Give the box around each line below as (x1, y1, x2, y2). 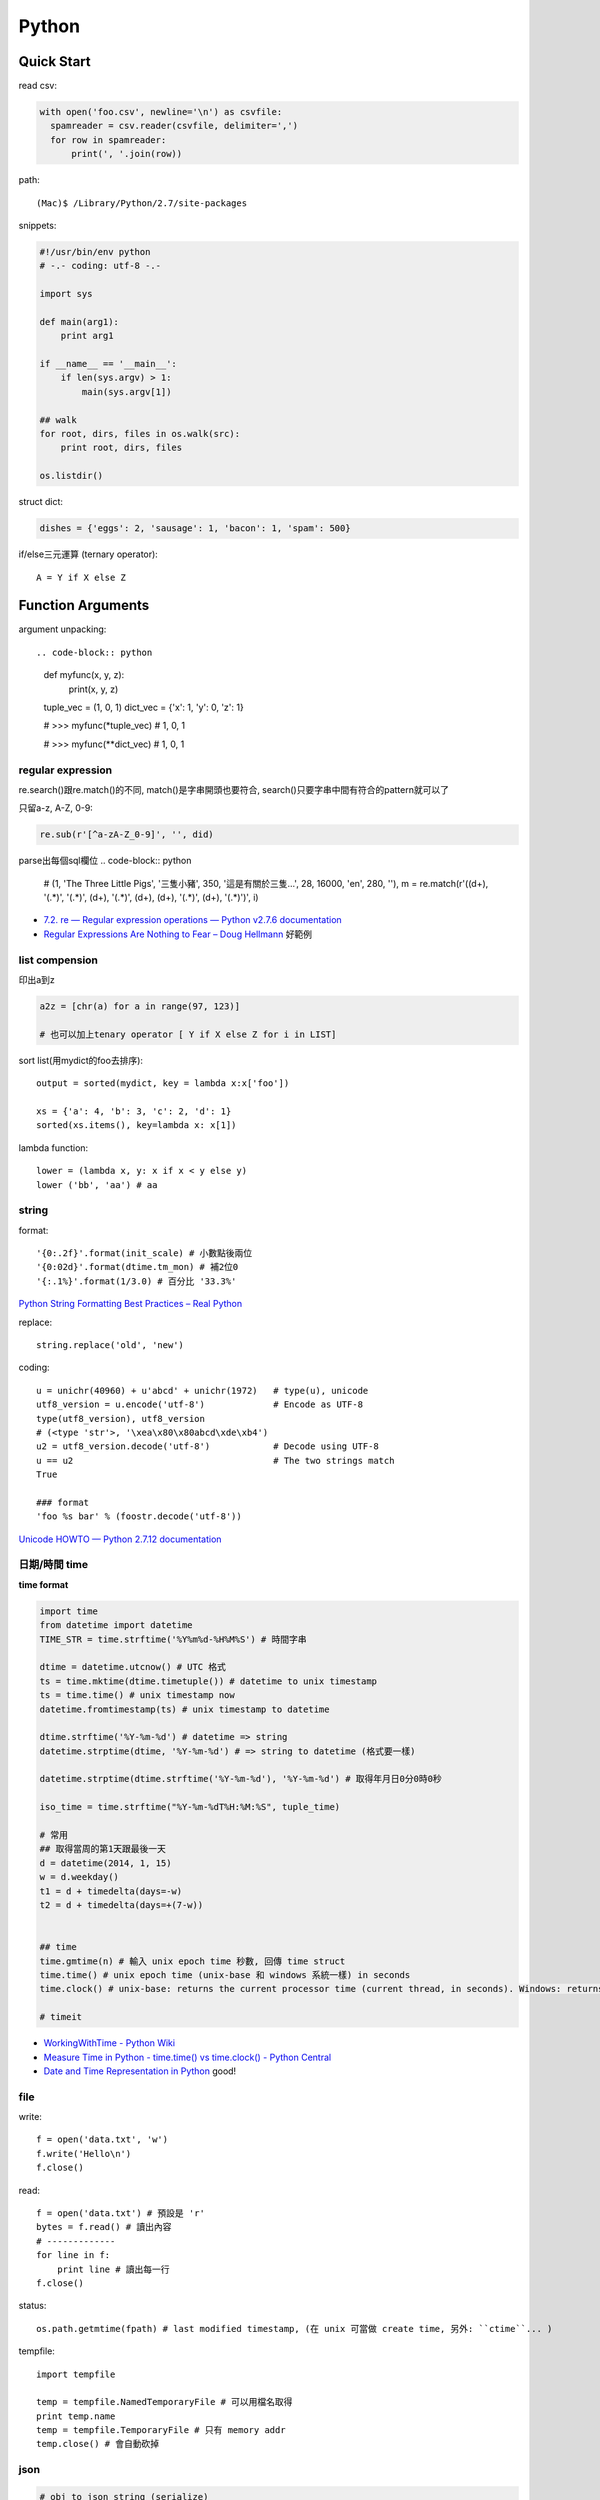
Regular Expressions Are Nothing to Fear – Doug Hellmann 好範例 (43, 928, 313, 940)
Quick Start (18, 53, 91, 70)
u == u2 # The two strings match (36, 1455, 395, 1466)
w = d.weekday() (39, 1871, 120, 1883)
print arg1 (60, 330, 114, 342)
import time (39, 1605, 99, 1617)
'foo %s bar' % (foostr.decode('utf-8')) (36, 1511, 242, 1522)
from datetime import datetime (39, 1620, 194, 1631)
